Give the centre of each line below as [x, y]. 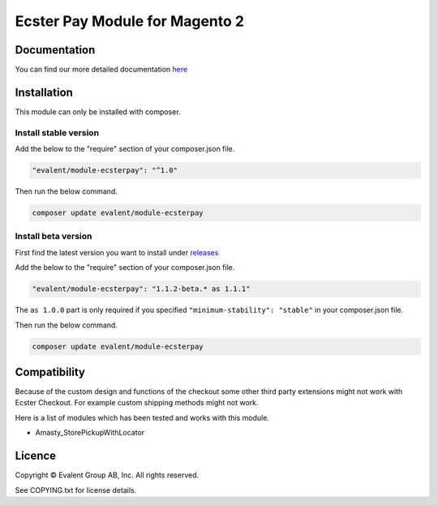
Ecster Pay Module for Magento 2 [130, 21]
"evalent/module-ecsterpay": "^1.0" [105, 171]
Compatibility [50, 372]
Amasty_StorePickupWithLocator [90, 433]
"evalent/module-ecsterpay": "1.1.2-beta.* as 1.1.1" [141, 289]
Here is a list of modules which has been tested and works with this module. [142, 417]
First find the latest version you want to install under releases [117, 252]
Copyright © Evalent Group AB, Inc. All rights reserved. [107, 475]
